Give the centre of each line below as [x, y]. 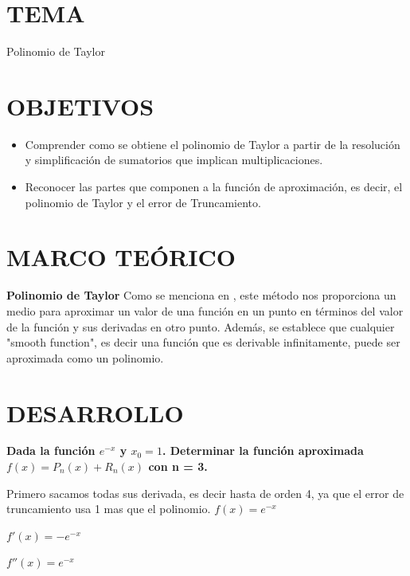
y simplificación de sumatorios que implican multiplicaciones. [174, 160]
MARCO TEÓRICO [121, 257]
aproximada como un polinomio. [85, 357]
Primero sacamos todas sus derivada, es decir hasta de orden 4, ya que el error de [205, 493]
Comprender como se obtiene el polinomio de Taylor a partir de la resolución [213, 144]
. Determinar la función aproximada [263, 451]
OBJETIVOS [80, 106]
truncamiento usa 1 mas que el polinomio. [109, 509]
